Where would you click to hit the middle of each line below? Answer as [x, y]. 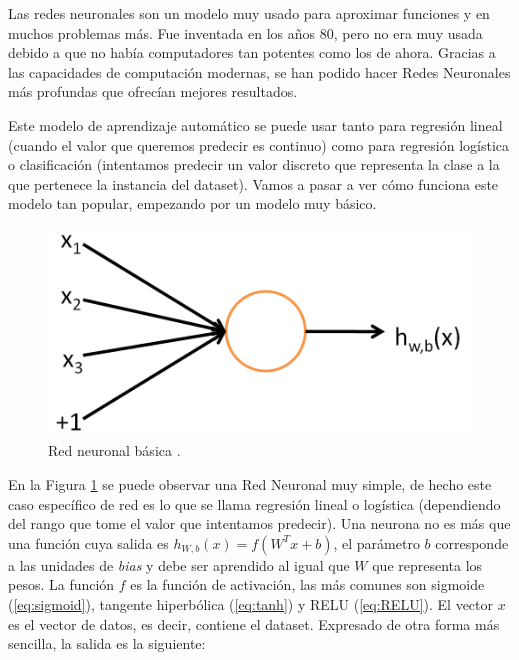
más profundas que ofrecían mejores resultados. [153, 91]
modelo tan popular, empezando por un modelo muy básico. [192, 203]
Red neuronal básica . [114, 450]
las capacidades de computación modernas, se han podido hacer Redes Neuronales [259, 71]
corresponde [472, 542]
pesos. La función [61, 584]
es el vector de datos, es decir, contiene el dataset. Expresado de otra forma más [254, 623]
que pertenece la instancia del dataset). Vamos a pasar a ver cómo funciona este [253, 183]
